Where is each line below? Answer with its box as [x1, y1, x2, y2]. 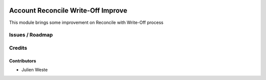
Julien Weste [21, 67, 48, 73]
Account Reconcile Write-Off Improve [9, 6, 128, 15]
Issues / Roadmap [9, 32, 53, 39]
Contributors [9, 58, 36, 63]
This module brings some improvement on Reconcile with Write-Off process [9, 20, 164, 25]
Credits [9, 44, 27, 51]
